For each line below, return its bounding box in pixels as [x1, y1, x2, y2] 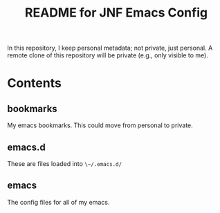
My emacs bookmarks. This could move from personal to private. [7, 121, 194, 129]
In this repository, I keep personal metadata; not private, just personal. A [7, 44, 213, 53]
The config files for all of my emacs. [7, 198, 110, 206]
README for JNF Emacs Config [24, 5, 208, 21]
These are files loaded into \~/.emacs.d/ [7, 160, 122, 167]
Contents [7, 75, 62, 91]
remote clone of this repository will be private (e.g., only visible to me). [7, 51, 209, 59]
